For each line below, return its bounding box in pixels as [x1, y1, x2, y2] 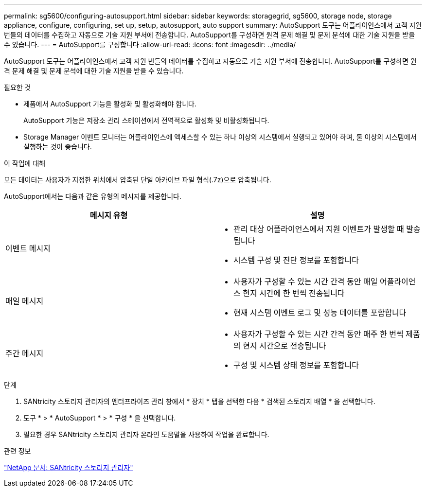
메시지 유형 [89, 210, 128, 220]
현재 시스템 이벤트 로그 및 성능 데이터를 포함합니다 [233, 308, 407, 317]
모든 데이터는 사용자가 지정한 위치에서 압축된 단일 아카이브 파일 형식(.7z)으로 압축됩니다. [4, 175, 271, 184]
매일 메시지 [5, 296, 44, 306]
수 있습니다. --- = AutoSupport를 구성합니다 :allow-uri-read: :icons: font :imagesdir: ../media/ [4, 40, 296, 49]
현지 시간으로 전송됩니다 [243, 341, 326, 351]
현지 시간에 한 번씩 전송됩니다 [243, 288, 345, 298]
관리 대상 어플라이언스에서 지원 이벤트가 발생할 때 [233, 224, 404, 234]
